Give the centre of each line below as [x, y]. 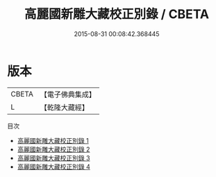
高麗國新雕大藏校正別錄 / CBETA [117, 14]
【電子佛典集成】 [68, 94]
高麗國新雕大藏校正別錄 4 [53, 167]
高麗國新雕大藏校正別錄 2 [53, 149]
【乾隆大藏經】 [64, 107]
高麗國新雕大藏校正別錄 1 [53, 140]
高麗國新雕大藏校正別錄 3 [53, 158]
